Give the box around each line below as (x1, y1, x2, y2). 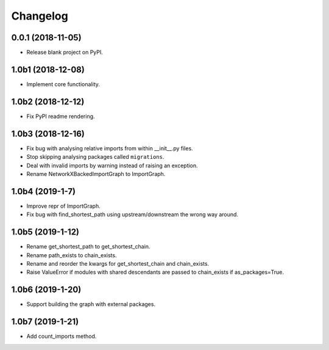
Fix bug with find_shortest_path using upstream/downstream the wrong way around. (26, 211, 239, 218)
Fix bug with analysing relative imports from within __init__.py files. (26, 144, 193, 152)
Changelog (11, 9, 68, 23)
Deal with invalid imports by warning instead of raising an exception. (26, 162, 198, 169)
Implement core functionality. (26, 80, 101, 88)
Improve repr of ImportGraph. (26, 202, 101, 210)
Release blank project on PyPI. (26, 49, 104, 56)
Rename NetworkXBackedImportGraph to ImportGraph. (26, 170, 166, 177)
